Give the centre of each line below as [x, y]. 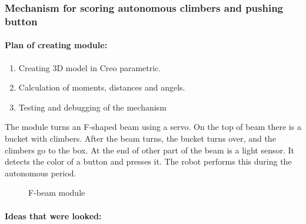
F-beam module [57, 193]
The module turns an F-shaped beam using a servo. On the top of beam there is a [153, 127]
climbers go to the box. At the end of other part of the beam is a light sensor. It [149, 150]
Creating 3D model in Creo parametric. [90, 67]
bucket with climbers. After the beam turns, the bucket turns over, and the [140, 138]
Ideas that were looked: [53, 215]
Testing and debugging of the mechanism [92, 107]
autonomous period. [41, 173]
